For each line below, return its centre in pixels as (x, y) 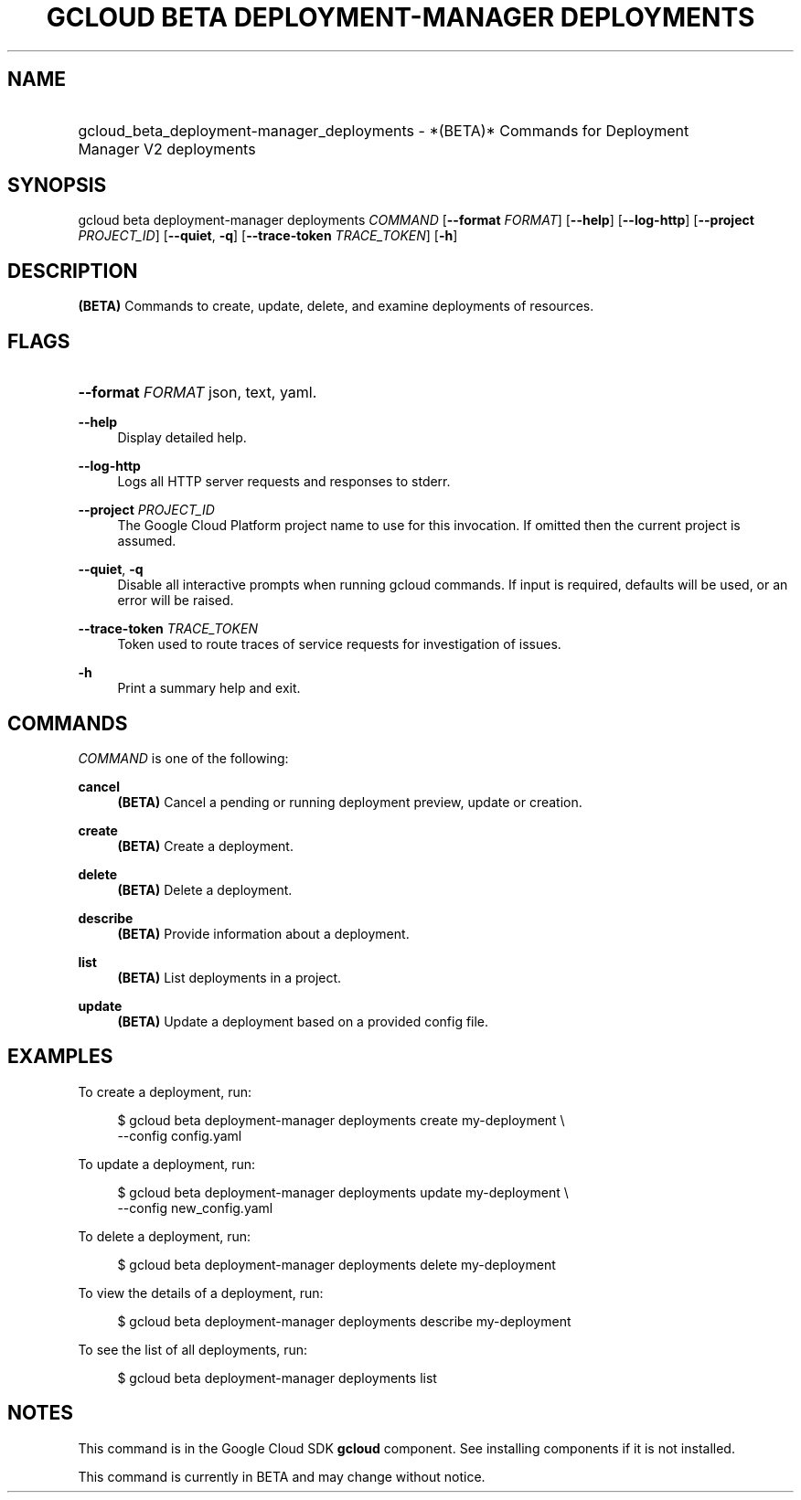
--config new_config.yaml (195, 1207)
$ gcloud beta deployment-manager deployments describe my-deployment (344, 1321)
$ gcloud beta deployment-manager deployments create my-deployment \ (341, 1120)
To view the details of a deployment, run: (201, 1293)
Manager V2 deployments (167, 149)
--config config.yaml (180, 1135)
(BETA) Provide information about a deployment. (263, 933)
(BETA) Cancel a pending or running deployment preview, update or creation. (350, 802)
